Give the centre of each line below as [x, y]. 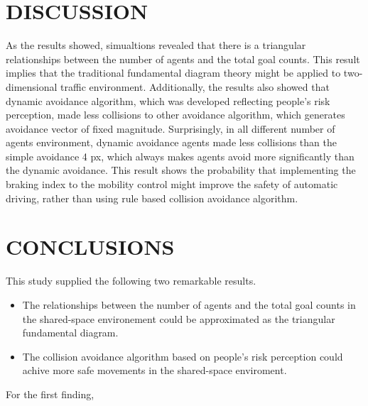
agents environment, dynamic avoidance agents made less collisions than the [171, 142]
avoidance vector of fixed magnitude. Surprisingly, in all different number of [171, 128]
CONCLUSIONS [90, 247]
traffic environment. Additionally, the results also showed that [195, 86]
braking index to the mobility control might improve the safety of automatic [172, 184]
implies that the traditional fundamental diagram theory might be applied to [173, 73]
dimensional [32, 86]
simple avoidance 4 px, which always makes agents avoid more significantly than [180, 156]
